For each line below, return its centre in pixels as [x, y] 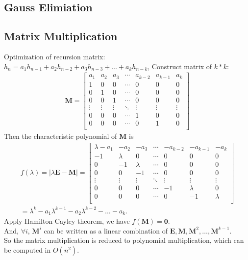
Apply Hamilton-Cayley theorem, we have [67, 221]
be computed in [27, 250]
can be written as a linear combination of [106, 230]
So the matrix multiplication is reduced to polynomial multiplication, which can [124, 240]
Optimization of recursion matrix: [55, 56]
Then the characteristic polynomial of [61, 136]
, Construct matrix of [180, 66]
